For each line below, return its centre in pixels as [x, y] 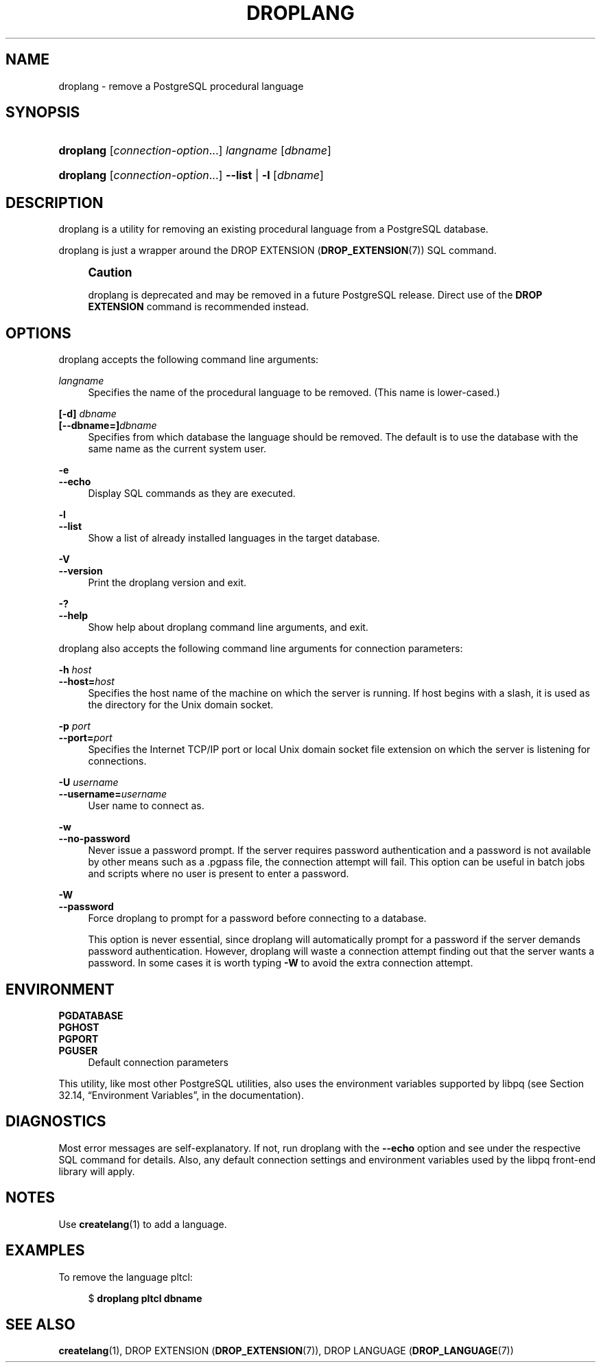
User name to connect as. [146, 806]
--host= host [86, 682]
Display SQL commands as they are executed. [192, 494]
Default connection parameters [158, 1062]
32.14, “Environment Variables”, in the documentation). [181, 1095]
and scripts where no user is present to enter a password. [219, 874]
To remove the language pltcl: [126, 1277]
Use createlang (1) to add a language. [143, 1224]
